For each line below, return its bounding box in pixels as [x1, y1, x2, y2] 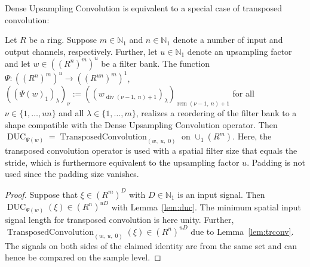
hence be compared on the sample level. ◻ [5, 251, 161, 263]
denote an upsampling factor [187, 45, 292, 57]
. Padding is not [247, 156, 306, 168]
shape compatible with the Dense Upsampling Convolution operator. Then [5, 118, 278, 131]
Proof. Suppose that [5, 188, 78, 200]
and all [59, 107, 84, 119]
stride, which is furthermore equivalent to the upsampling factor [5, 156, 240, 168]
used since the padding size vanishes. [5, 167, 139, 180]
